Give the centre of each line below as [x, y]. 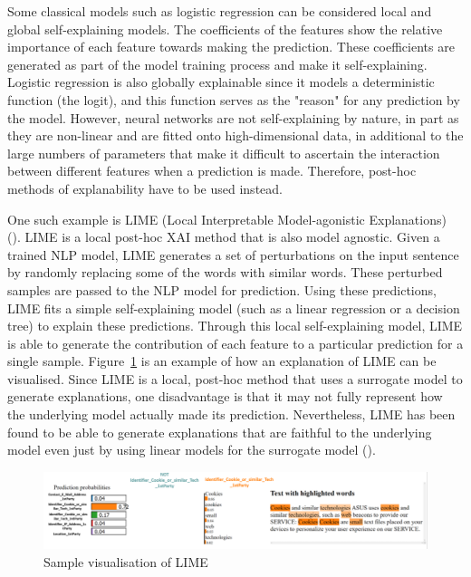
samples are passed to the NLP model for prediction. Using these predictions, [222, 289]
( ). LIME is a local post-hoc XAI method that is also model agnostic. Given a [224, 237]
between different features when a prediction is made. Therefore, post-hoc [212, 171]
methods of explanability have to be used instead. [145, 188]
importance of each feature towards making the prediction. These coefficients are [231, 47]
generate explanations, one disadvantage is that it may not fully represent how [225, 396]
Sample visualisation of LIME [126, 561]
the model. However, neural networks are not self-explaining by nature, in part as [233, 117]
